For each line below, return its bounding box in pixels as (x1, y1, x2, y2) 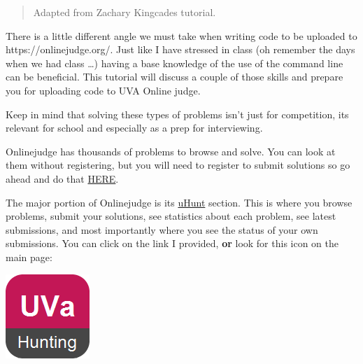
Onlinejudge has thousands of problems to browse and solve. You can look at (6, 143, 336, 158)
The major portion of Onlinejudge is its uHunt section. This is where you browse (6, 195, 353, 209)
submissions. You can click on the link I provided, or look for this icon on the (6, 236, 339, 251)
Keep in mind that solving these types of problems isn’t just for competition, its (6, 106, 349, 121)
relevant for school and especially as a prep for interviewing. (6, 120, 263, 135)
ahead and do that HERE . (6, 171, 119, 185)
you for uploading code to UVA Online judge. (6, 83, 201, 97)
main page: (6, 249, 52, 264)
